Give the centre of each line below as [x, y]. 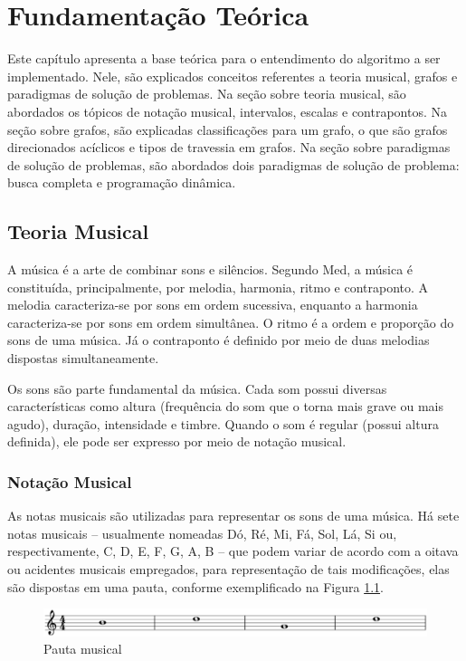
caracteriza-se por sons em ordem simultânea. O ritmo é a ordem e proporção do [231, 322]
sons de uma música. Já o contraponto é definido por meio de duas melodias [219, 340]
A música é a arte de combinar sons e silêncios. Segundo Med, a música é [210, 269]
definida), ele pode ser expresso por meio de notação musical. [177, 441]
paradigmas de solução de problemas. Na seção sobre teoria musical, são [207, 94]
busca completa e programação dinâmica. [122, 182]
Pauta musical [83, 649]
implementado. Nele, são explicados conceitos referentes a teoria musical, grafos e [233, 76]
